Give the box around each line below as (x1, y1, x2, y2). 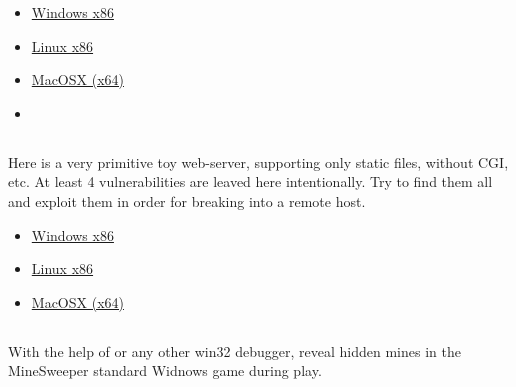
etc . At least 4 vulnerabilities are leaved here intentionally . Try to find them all (8, 171, 493, 192)
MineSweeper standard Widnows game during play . (8, 360, 322, 381)
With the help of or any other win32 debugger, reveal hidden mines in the (8, 340, 461, 361)
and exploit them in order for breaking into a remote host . (8, 190, 366, 211)
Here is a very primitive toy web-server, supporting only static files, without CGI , (8, 151, 509, 172)
